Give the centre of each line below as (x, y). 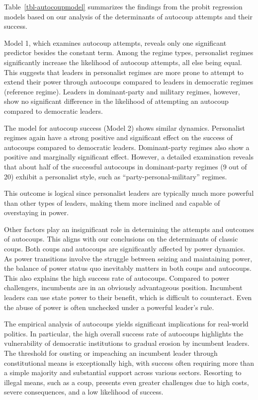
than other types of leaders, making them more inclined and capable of (112, 202)
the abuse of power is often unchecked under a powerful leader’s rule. (109, 307)
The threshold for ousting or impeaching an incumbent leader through (111, 353)
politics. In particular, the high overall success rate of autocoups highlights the (124, 333)
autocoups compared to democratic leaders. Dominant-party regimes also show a (127, 147)
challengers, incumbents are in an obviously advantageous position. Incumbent (123, 287)
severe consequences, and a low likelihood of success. (84, 392)
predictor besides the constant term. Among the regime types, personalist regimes (129, 52)
